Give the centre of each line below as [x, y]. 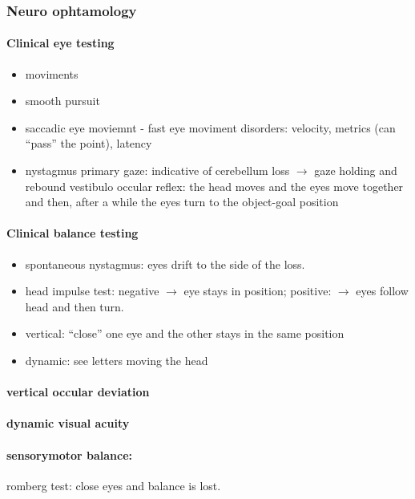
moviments [52, 73]
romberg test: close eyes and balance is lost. [114, 485]
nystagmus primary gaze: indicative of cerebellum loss [157, 170]
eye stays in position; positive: [258, 291]
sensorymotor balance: [69, 454]
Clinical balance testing [73, 233]
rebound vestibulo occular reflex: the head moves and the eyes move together [214, 186]
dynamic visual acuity [68, 423]
